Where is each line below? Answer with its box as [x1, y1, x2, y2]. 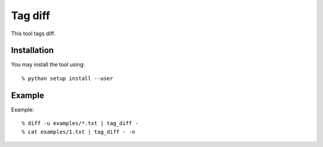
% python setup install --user [22, 75, 114, 82]
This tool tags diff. [11, 30, 56, 37]
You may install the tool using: [11, 61, 85, 68]
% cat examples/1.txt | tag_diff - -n [22, 128, 136, 135]
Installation [11, 45, 54, 56]
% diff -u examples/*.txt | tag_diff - [22, 120, 139, 127]
